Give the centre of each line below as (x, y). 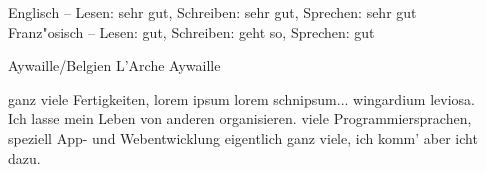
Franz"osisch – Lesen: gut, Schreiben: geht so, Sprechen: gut (191, 31)
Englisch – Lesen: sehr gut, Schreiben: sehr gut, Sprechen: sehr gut (212, 12)
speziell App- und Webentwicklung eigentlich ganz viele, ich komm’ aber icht (243, 137)
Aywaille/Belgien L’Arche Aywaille (114, 65)
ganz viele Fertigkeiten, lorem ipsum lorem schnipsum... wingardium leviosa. (241, 98)
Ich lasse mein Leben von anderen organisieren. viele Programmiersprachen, (240, 118)
